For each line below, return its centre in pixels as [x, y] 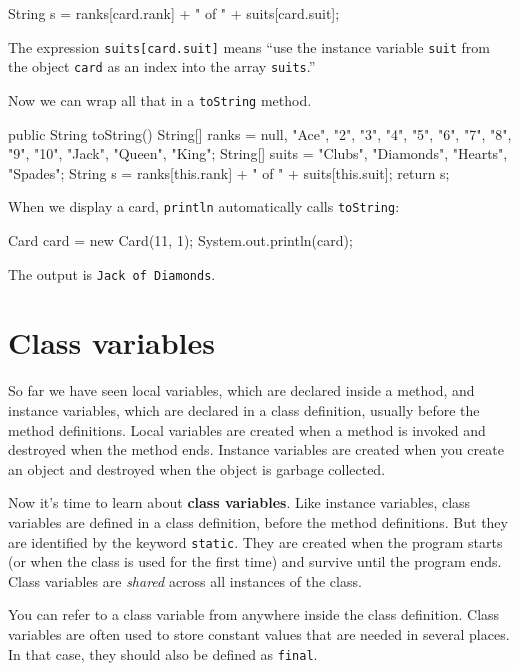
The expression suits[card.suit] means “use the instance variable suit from [249, 46]
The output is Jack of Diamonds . [112, 273]
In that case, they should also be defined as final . [163, 653]
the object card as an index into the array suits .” [162, 66]
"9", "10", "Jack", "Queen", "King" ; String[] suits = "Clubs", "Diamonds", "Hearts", [258, 153]
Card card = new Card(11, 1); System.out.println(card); [180, 240]
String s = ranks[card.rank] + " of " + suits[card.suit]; [174, 13]
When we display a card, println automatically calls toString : [204, 206]
